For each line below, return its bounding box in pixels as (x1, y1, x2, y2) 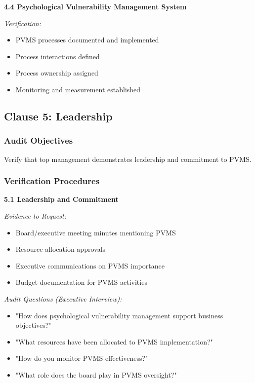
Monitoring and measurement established (15, 84, 141, 94)
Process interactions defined (15, 51, 100, 61)
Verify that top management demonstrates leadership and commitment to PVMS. (4, 153, 252, 164)
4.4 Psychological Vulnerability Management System (4, 1, 187, 11)
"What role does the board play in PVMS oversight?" (15, 369, 177, 380)
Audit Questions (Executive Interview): (4, 293, 122, 304)
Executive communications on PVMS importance (15, 260, 165, 270)
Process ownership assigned (15, 68, 98, 78)
